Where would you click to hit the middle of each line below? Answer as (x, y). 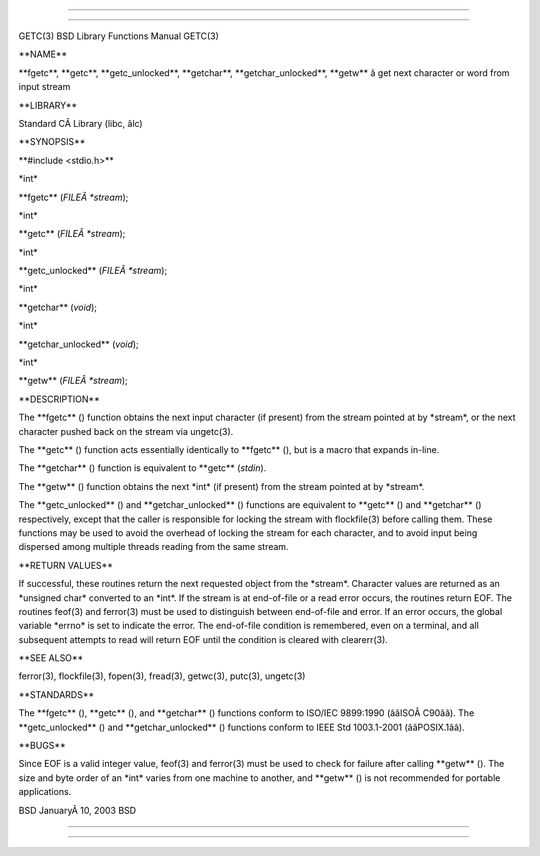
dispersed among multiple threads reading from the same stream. (153, 547)
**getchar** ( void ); (58, 307)
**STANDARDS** (56, 694)
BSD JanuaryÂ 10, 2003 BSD (77, 810)
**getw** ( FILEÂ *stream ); (73, 381)
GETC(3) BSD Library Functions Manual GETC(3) (119, 36)
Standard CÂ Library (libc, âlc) (81, 123)
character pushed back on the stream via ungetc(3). (126, 431)
